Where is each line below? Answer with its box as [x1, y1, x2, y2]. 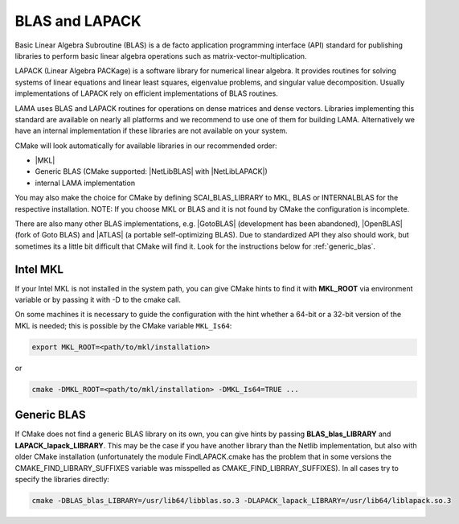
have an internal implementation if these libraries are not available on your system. [14, 126, 289, 136]
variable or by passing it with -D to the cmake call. [14, 295, 181, 305]
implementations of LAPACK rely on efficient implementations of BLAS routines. [14, 89, 279, 98]
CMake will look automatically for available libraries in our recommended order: [14, 141, 277, 151]
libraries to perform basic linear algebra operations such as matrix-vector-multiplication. [14, 51, 307, 60]
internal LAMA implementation [35, 178, 136, 188]
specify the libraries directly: [14, 474, 110, 484]
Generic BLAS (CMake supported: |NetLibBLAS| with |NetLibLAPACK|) [35, 167, 268, 176]
